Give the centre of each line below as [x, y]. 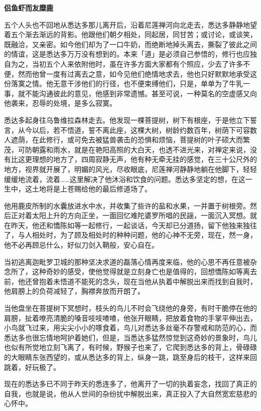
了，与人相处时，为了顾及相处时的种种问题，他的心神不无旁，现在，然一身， [130, 235]
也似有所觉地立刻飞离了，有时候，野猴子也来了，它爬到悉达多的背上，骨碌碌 [130, 347]
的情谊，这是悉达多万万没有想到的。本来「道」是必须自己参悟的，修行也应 [127, 54]
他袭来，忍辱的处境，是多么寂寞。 [60, 103]
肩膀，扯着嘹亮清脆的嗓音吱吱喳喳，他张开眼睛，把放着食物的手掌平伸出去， [130, 318]
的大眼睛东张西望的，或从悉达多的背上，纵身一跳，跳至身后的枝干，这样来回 [130, 357]
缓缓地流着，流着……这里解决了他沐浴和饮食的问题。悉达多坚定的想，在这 [125, 179]
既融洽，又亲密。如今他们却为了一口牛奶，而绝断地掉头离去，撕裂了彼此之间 [130, 44]
